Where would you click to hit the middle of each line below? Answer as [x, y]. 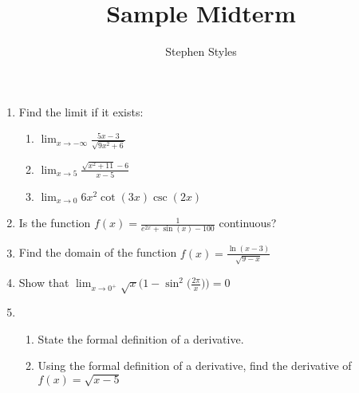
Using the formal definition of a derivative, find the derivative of [195, 365]
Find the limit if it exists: [81, 111]
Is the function [55, 223]
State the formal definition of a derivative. [141, 338]
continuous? [248, 223]
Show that [44, 283]
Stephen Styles [201, 51]
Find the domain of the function [98, 252]
